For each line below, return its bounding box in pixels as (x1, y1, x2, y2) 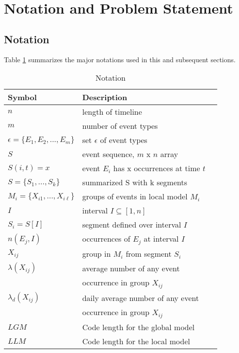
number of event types (82, 120, 158, 132)
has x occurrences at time (113, 162, 200, 174)
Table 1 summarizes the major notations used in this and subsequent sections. (4, 54, 236, 64)
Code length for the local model (82, 335, 190, 347)
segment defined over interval (82, 219, 181, 230)
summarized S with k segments (82, 176, 187, 188)
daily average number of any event (82, 292, 199, 303)
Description (82, 91, 127, 103)
